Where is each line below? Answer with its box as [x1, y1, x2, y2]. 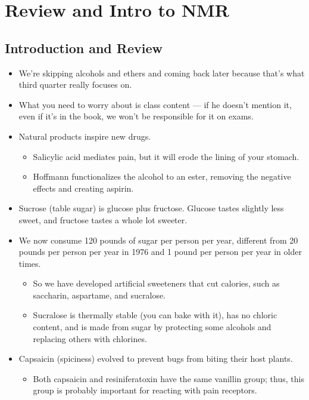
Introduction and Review [5, 38, 163, 57]
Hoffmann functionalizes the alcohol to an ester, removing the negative [33, 170, 291, 183]
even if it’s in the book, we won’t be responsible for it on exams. [18, 110, 254, 122]
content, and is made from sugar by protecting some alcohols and [33, 321, 271, 333]
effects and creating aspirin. [33, 181, 134, 194]
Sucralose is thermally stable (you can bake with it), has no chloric [33, 309, 277, 321]
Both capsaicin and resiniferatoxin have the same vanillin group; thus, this [33, 372, 304, 384]
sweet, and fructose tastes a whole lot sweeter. [18, 213, 188, 226]
